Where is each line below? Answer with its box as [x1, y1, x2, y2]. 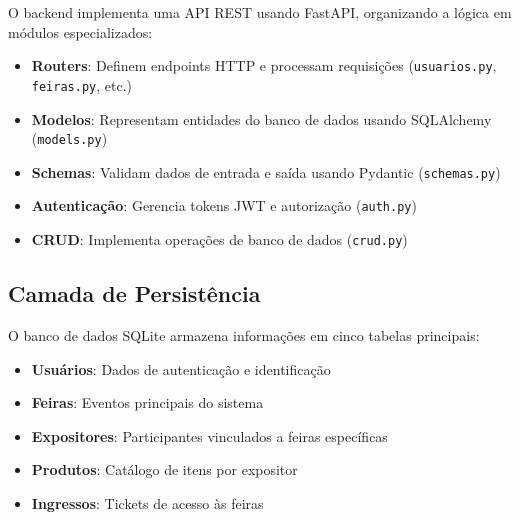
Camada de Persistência [8, 278, 261, 309]
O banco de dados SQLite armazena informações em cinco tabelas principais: [8, 324, 480, 345]
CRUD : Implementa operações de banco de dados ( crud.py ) [31, 229, 408, 250]
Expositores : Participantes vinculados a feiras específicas [31, 425, 388, 446]
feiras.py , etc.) [31, 74, 133, 95]
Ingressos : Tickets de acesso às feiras [31, 492, 264, 513]
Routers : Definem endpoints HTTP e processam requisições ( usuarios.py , [31, 55, 497, 76]
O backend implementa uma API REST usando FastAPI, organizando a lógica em [8, 2, 512, 22]
